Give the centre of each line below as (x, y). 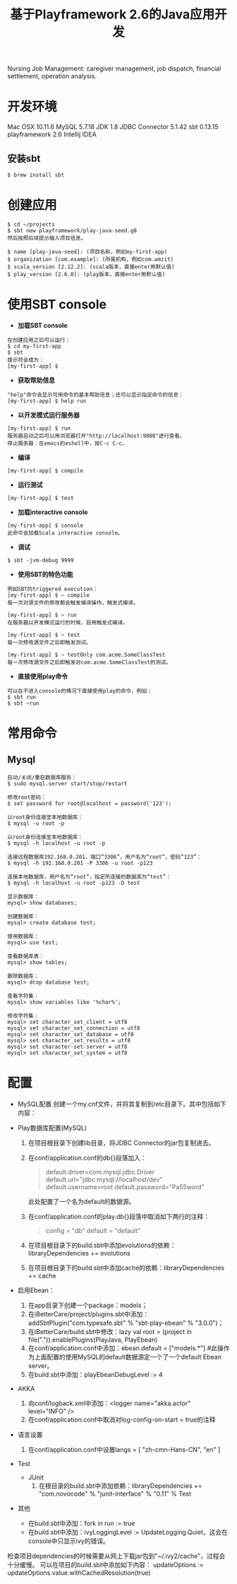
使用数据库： (23, 936)
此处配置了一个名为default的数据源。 (81, 1201)
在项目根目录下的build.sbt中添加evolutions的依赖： (102, 1245)
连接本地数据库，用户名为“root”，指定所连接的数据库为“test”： (89, 876)
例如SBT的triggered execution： (53, 589)
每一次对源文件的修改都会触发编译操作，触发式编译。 (73, 602)
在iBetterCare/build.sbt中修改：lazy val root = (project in (110, 1331)
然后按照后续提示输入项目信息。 (47, 238)
